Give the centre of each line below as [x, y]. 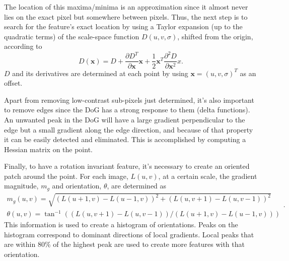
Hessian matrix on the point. [48, 149]
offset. [13, 83]
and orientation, [77, 186]
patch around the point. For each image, [66, 176]
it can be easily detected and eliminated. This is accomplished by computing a [125, 139]
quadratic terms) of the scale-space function [72, 36]
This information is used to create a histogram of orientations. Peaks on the [121, 224]
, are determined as [137, 186]
